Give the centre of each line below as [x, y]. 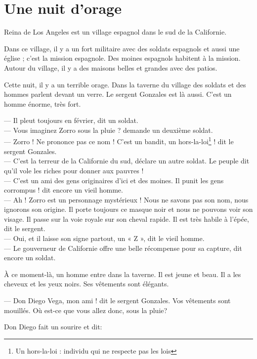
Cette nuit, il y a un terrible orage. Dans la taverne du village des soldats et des [125, 84]
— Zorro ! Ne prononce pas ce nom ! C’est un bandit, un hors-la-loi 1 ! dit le [119, 141]
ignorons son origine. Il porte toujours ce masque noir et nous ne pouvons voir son [128, 209]
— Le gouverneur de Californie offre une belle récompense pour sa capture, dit [123, 248]
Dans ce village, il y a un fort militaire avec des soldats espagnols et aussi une [122, 48]
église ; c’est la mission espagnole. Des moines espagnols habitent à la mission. [122, 58]
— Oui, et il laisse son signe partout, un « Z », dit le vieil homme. [104, 238]
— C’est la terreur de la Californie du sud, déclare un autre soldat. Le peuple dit [127, 161]
